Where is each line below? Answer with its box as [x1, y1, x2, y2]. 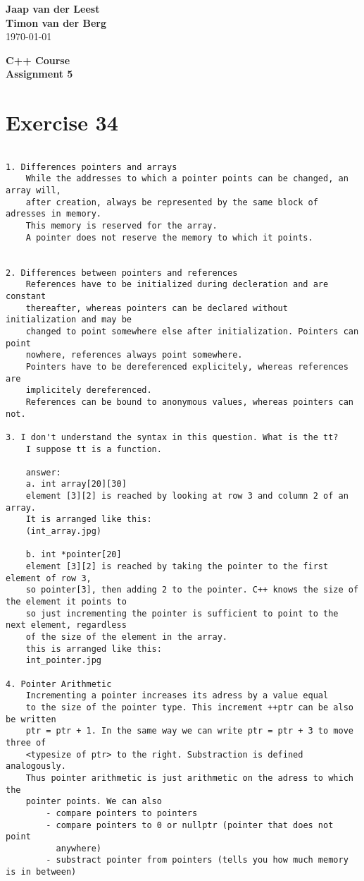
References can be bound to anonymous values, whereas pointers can [25, 396, 353, 407]
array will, [6, 186, 61, 196]
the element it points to [6, 597, 127, 607]
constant [6, 291, 46, 301]
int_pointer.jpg [25, 655, 102, 666]
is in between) [6, 867, 77, 877]
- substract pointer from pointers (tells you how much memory [46, 855, 349, 865]
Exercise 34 [6, 108, 118, 137]
